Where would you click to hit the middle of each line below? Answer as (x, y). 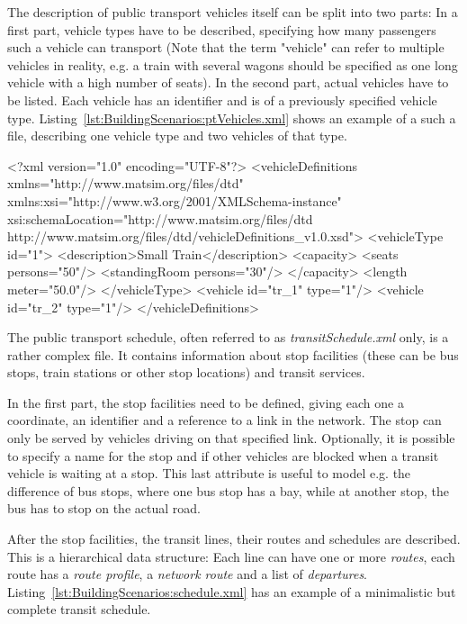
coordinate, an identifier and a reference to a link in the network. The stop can (225, 420)
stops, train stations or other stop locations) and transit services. (186, 372)
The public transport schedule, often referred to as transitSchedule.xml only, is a (228, 337)
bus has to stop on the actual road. (104, 508)
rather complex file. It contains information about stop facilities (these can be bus (233, 354)
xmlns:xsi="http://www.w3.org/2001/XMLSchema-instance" (175, 200)
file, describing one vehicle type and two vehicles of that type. (177, 136)
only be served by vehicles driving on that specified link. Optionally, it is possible (231, 438)
